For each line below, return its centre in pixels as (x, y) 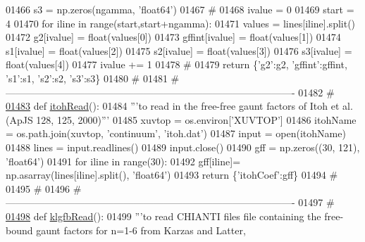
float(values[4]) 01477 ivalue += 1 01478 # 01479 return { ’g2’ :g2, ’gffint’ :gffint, (177, 64)
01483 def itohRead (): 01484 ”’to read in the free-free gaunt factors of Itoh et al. (179, 106)
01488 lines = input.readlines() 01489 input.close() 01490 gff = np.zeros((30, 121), (183, 147)
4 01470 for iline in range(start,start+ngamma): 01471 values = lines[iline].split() (181, 23)
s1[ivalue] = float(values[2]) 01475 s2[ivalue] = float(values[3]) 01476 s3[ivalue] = (179, 50)
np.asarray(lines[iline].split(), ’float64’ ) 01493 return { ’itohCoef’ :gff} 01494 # (172, 175)
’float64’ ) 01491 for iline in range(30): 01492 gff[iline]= (123, 161)
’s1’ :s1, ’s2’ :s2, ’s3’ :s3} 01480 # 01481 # (93, 78)
